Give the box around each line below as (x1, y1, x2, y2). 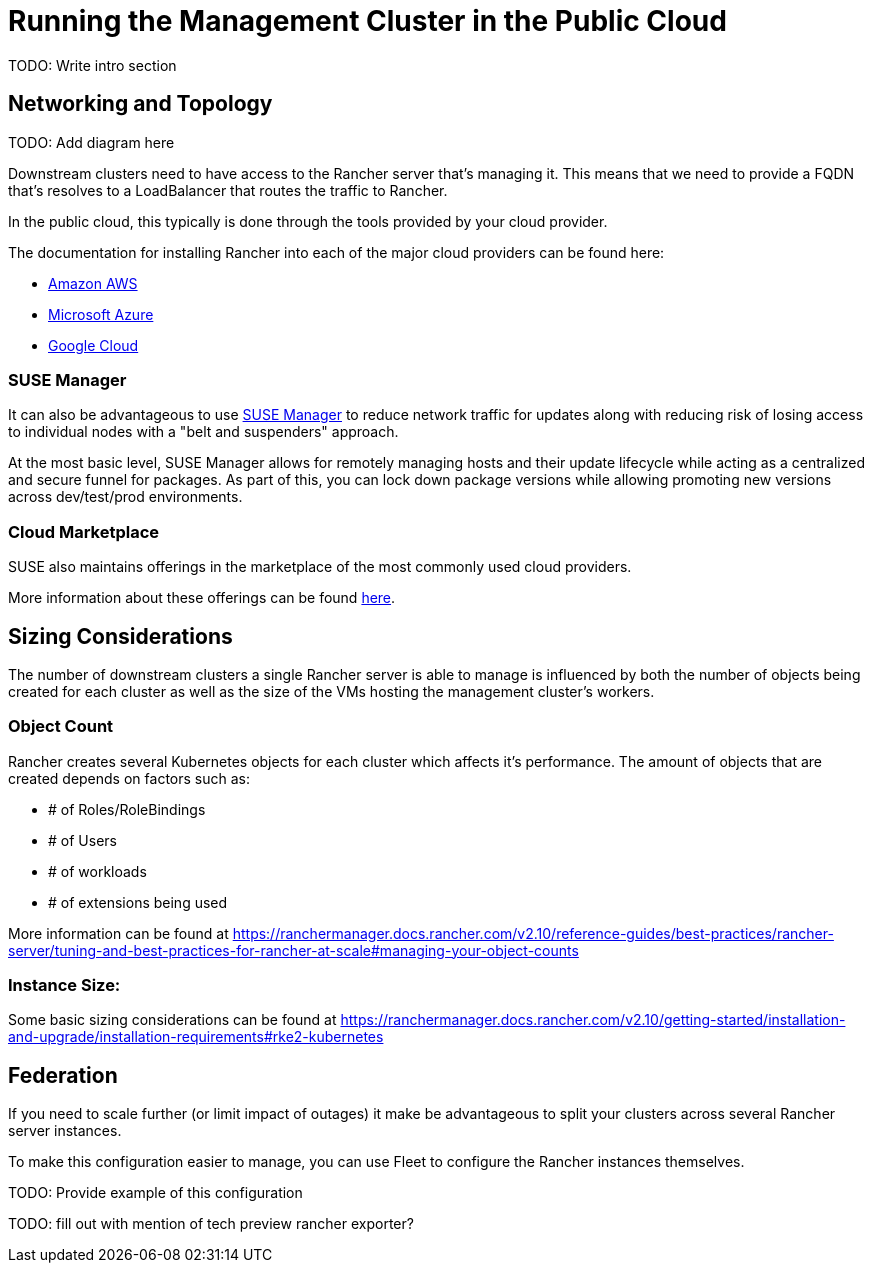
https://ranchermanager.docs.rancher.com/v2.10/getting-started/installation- (340, 1011, 846, 1029)
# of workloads (48, 862, 147, 880)
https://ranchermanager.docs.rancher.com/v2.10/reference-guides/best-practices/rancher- (232, 924, 834, 942)
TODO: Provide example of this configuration (8, 1184, 303, 1202)
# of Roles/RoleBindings (48, 800, 206, 818)
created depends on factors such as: (8, 769, 250, 787)
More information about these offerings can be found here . (8, 589, 396, 607)
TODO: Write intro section (8, 56, 177, 74)
